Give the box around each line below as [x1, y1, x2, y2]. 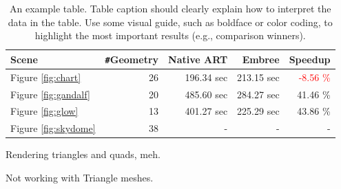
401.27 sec [185, 104, 228, 118]
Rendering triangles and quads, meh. [6, 147, 161, 162]
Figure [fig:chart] [10, 69, 81, 84]
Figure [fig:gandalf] [10, 87, 90, 101]
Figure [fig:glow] [10, 104, 79, 118]
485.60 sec [185, 87, 228, 101]
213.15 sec [237, 69, 280, 84]
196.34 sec [185, 69, 228, 84]
